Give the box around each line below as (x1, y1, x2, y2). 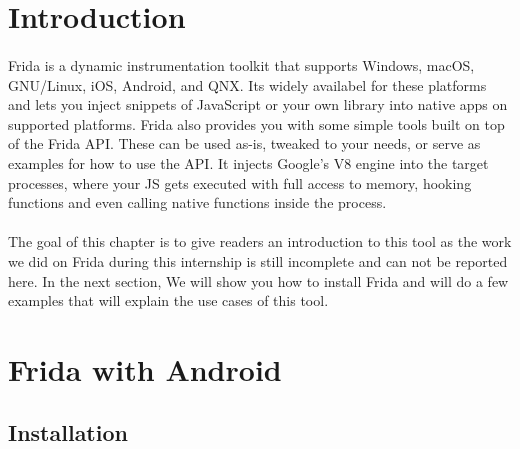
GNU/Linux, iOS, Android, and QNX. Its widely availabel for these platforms (8, 74, 487, 95)
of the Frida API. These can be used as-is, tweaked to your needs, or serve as (8, 133, 481, 154)
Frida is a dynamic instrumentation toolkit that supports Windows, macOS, (8, 54, 475, 75)
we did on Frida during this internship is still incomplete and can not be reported (8, 250, 508, 271)
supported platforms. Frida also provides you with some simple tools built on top (8, 113, 505, 134)
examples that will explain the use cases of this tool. (8, 290, 329, 311)
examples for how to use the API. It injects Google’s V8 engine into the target (8, 152, 489, 173)
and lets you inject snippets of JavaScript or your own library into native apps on (8, 94, 508, 115)
